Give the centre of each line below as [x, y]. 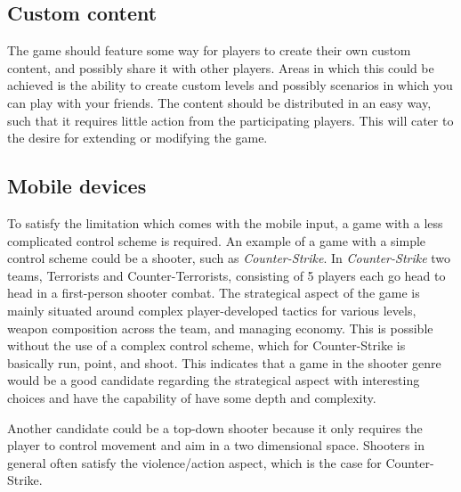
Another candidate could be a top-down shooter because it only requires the [215, 427]
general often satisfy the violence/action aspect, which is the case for [194, 462]
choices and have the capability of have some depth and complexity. [192, 397]
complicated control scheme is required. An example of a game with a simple [217, 240]
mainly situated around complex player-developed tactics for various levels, [212, 310]
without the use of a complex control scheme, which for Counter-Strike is [206, 345]
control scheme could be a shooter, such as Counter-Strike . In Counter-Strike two [229, 258]
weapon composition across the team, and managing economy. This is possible [220, 328]
